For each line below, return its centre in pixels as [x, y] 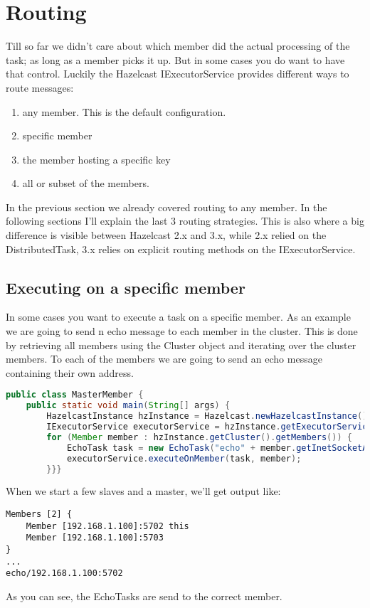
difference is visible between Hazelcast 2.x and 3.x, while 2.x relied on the [166, 235]
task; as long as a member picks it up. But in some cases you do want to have [175, 59]
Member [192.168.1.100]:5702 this [107, 526]
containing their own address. [70, 372]
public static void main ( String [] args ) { [128, 406]
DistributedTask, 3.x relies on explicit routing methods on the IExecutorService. [181, 249]
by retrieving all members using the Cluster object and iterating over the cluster [181, 345]
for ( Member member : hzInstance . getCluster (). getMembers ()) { [199, 437]
